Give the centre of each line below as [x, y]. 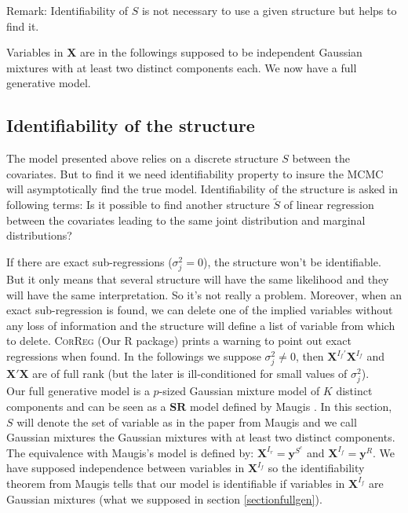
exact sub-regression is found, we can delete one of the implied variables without [200, 310]
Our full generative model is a [78, 391]
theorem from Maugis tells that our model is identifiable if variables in [176, 483]
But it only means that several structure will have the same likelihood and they [198, 279]
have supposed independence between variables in [126, 468]
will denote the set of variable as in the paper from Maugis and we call [187, 421]
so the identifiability [316, 468]
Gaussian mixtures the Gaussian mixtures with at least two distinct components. [201, 437]
